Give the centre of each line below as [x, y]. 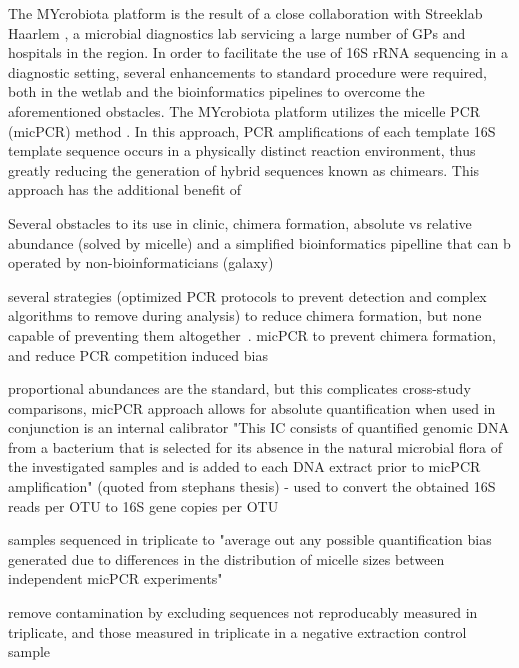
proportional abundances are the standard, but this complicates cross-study [239, 388]
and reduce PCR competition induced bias [138, 354]
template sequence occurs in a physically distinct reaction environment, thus [242, 150]
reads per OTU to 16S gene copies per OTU [143, 505]
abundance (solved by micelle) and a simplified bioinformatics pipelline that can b [259, 242]
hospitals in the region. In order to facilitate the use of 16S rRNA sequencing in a [258, 52]
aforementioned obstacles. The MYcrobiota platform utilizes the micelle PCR [244, 110]
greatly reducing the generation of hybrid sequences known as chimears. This [244, 169]
